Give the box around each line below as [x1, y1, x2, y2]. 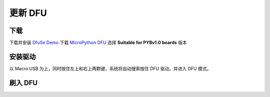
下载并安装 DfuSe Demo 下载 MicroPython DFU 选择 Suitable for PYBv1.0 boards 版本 [9, 40, 187, 46]
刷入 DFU [9, 79, 37, 87]
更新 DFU [9, 7, 47, 18]
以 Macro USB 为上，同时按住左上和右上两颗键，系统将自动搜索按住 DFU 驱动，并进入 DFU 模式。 [9, 65, 211, 72]
